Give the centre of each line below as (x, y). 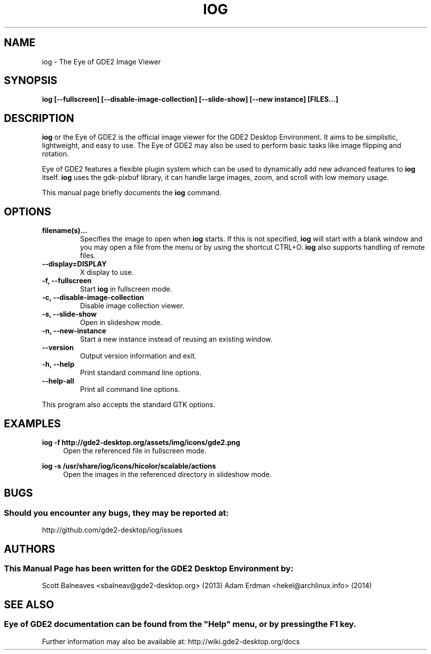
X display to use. (107, 272)
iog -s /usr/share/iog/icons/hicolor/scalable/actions (129, 466)
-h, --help (58, 364)
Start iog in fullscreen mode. (126, 289)
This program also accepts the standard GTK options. (129, 405)
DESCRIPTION (39, 118)
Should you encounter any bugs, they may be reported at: (116, 513)
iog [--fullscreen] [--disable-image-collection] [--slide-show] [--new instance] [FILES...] (190, 99)
